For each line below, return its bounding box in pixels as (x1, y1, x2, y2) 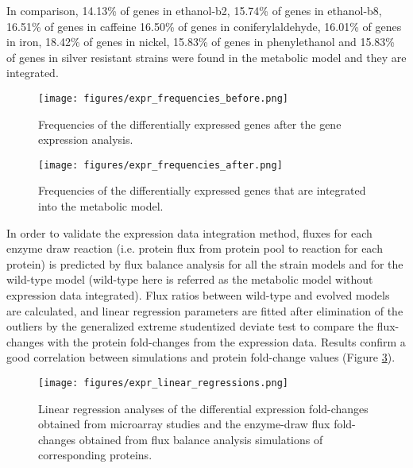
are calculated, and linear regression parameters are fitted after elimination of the (6, 302, 403, 319)
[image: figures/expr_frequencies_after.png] (38, 159, 283, 171)
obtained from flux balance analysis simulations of (79, 431, 323, 447)
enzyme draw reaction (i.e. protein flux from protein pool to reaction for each (6, 240, 383, 257)
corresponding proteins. (38, 447, 152, 463)
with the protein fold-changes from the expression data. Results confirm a (47, 333, 406, 350)
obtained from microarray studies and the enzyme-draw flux (38, 416, 330, 432)
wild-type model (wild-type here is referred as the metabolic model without (6, 271, 373, 288)
